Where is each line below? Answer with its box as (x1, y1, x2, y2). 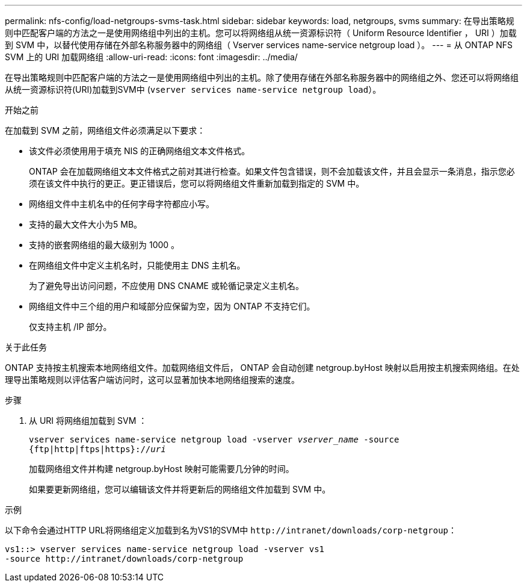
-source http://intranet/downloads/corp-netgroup (5, 554, 244, 564)
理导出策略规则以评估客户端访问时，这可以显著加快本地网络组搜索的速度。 (5, 374, 300, 385)
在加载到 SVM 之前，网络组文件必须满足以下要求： (5, 125, 206, 135)
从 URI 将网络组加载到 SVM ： (29, 415, 147, 426)
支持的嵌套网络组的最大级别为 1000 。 (29, 240, 180, 250)
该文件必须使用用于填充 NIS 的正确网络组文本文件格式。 (29, 146, 250, 156)
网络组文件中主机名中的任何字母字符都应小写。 (29, 199, 214, 209)
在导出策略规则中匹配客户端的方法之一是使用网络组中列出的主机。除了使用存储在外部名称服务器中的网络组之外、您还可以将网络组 (5, 72, 519, 82)
